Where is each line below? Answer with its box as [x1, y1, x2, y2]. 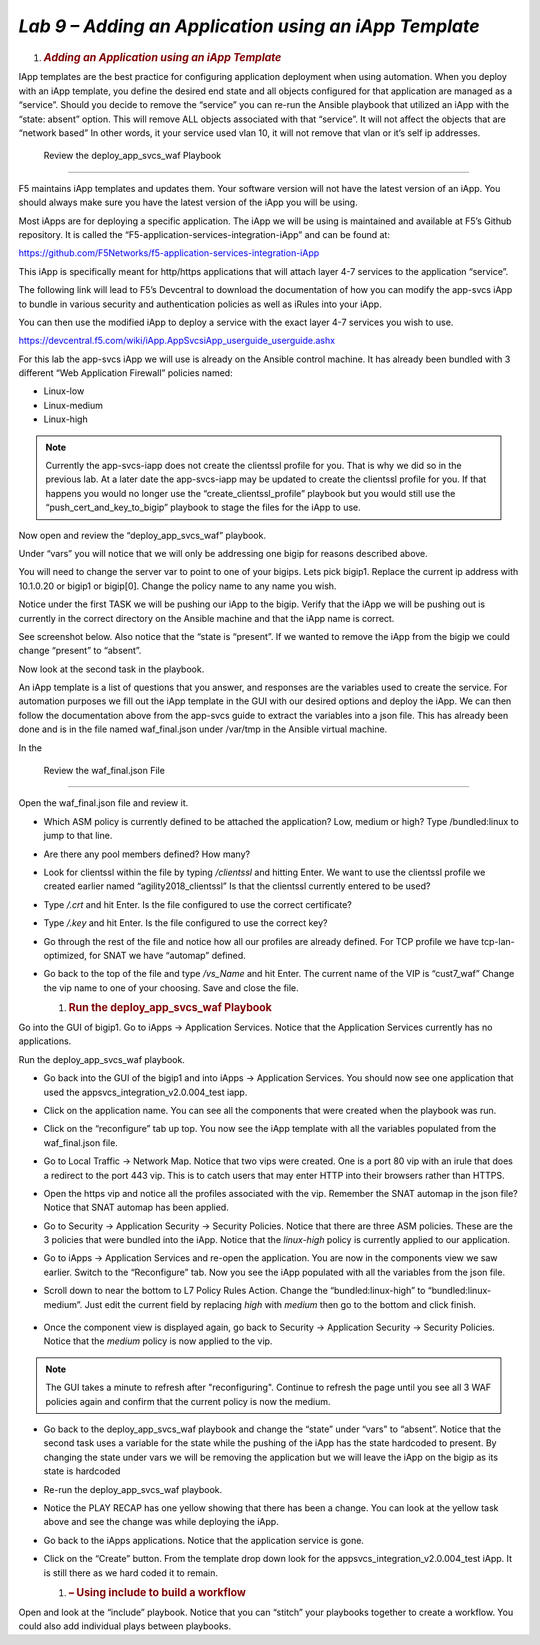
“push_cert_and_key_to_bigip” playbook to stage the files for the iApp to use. [45, 501, 362, 514]
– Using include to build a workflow [68, 1585, 247, 1599]
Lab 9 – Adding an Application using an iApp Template [18, 15, 480, 37]
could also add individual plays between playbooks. [18, 1620, 232, 1632]
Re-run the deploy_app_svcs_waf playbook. [43, 1483, 223, 1495]
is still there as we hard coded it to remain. [43, 1566, 219, 1579]
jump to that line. [43, 830, 113, 842]
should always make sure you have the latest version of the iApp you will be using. [18, 196, 359, 209]
